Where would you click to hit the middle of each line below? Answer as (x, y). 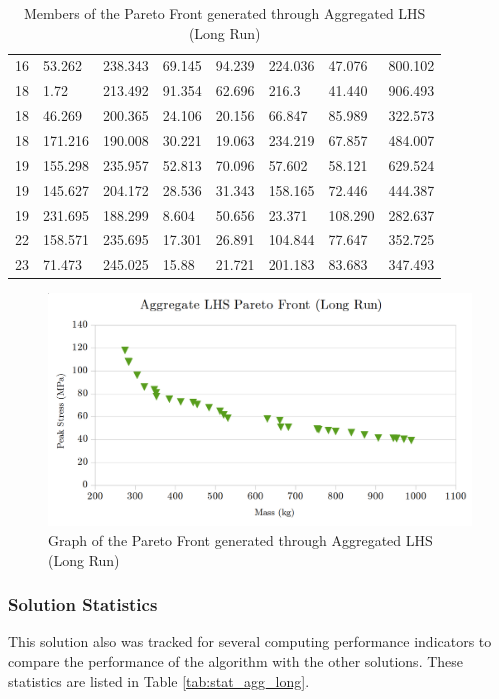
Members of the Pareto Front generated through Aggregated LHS (224, 13)
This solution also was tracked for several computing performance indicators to (250, 641)
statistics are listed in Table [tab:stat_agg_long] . (159, 680)
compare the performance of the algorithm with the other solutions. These (236, 660)
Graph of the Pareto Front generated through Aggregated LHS (240, 539)
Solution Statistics (83, 604)
